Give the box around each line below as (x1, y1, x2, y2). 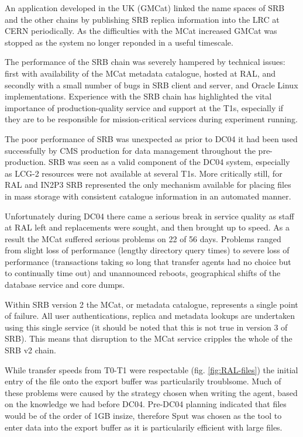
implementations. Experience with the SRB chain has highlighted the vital (5, 90, 272, 102)
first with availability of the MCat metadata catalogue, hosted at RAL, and (5, 67, 276, 79)
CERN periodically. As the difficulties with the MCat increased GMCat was (5, 25, 277, 37)
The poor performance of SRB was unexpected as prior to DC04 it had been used (5, 132, 298, 144)
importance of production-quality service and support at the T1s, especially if (5, 101, 284, 113)
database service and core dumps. (5, 278, 125, 291)
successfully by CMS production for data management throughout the (5, 144, 256, 156)
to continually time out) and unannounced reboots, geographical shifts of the (5, 267, 281, 279)
